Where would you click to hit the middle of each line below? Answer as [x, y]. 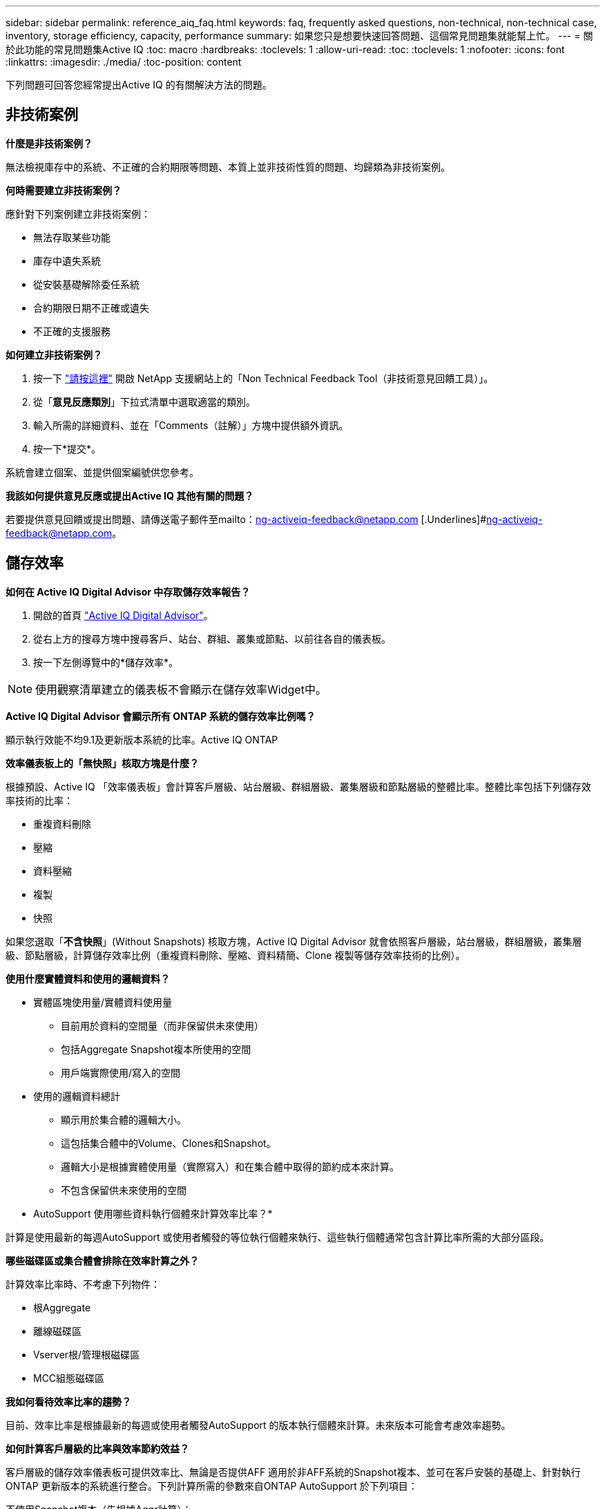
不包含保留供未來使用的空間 [124, 1190]
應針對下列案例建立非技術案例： [78, 213]
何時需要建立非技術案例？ [64, 190]
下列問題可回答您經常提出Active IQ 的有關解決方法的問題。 [139, 85]
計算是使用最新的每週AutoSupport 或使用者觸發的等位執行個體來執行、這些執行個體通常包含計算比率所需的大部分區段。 [278, 1237]
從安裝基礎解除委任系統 [86, 284]
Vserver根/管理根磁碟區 [87, 1354]
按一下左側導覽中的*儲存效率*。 [106, 662]
